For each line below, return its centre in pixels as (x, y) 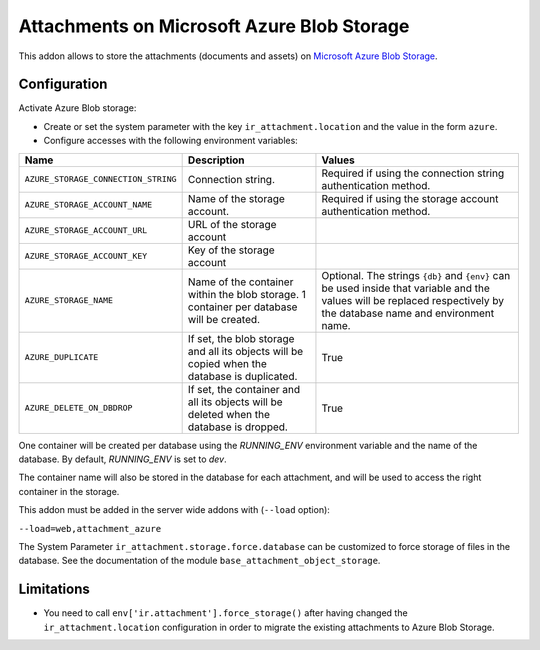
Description (216, 160)
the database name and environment (408, 313)
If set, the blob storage (241, 338)
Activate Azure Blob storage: (77, 108)
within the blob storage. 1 (247, 294)
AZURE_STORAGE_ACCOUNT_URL (86, 230)
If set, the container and (244, 389)
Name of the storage (236, 198)
